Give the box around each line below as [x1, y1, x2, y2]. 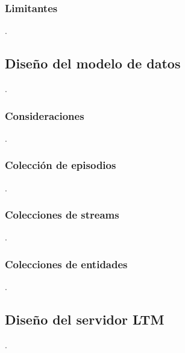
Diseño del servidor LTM [5, 310, 165, 329]
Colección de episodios [5, 157, 116, 173]
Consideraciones [5, 108, 84, 123]
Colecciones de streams [5, 207, 119, 222]
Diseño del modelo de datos [5, 54, 181, 73]
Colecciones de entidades [5, 256, 128, 271]
